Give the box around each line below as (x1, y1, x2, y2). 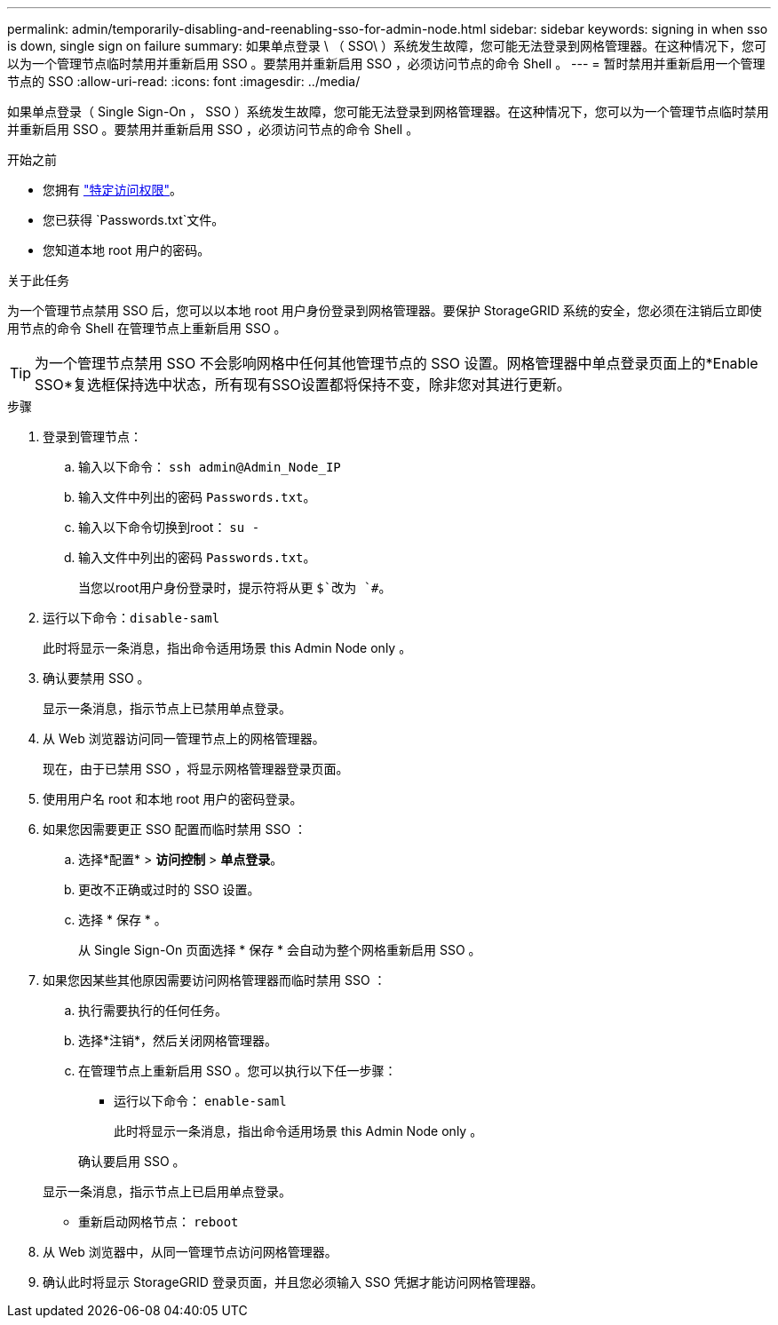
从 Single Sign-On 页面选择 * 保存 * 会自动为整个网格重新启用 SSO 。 (78, 942, 481, 957)
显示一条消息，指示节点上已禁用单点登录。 (43, 701, 291, 716)
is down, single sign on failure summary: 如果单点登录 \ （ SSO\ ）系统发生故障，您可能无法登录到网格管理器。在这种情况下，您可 (7, 38, 766, 53)
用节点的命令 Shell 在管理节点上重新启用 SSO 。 (7, 321, 287, 336)
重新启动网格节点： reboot (78, 1214, 239, 1229)
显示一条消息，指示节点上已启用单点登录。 (43, 1184, 291, 1199)
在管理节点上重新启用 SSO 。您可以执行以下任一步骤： (78, 1063, 397, 1078)
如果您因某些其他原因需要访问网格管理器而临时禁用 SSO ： (43, 972, 386, 988)
